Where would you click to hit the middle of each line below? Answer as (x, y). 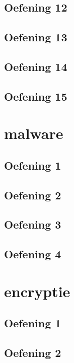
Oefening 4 (33, 254)
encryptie (37, 291)
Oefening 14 (36, 66)
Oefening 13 (36, 37)
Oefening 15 (36, 96)
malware (34, 133)
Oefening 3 (33, 224)
